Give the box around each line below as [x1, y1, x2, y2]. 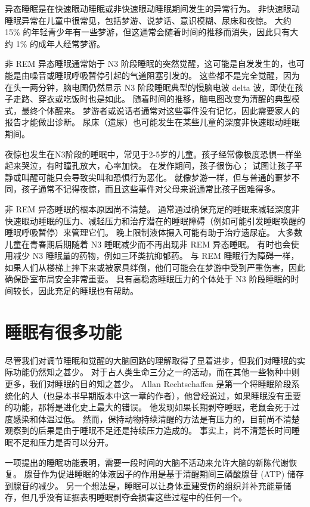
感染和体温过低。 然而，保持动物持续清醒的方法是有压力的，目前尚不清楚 [13, 412, 300, 425]
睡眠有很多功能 [5, 319, 122, 344]
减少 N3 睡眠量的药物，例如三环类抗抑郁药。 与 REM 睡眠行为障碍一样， [13, 249, 299, 262]
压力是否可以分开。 [38, 435, 113, 448]
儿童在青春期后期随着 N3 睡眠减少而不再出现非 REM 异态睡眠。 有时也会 [5, 237, 291, 250]
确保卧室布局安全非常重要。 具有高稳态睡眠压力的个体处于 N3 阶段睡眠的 [5, 273, 291, 285]
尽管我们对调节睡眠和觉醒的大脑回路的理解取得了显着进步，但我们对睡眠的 [5, 354, 297, 366]
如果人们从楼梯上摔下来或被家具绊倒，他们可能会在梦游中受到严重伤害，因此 [5, 261, 305, 273]
